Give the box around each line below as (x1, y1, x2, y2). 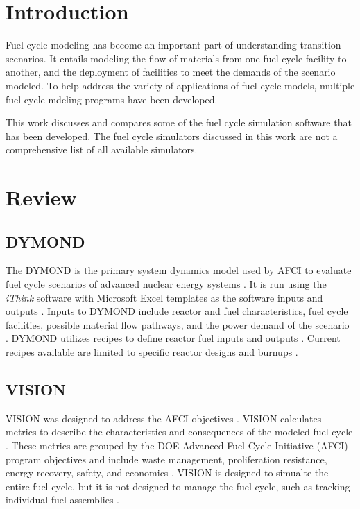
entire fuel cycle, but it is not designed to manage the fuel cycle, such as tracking (6, 478, 350, 493)
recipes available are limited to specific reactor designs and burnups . (6, 345, 298, 359)
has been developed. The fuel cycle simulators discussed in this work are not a (6, 128, 338, 143)
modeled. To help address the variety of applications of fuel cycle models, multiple (6, 78, 355, 92)
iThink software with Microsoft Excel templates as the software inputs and (6, 290, 323, 304)
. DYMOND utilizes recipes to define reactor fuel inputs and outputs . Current (6, 331, 341, 345)
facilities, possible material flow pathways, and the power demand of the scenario (6, 317, 350, 331)
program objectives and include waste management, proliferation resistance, (6, 451, 327, 466)
